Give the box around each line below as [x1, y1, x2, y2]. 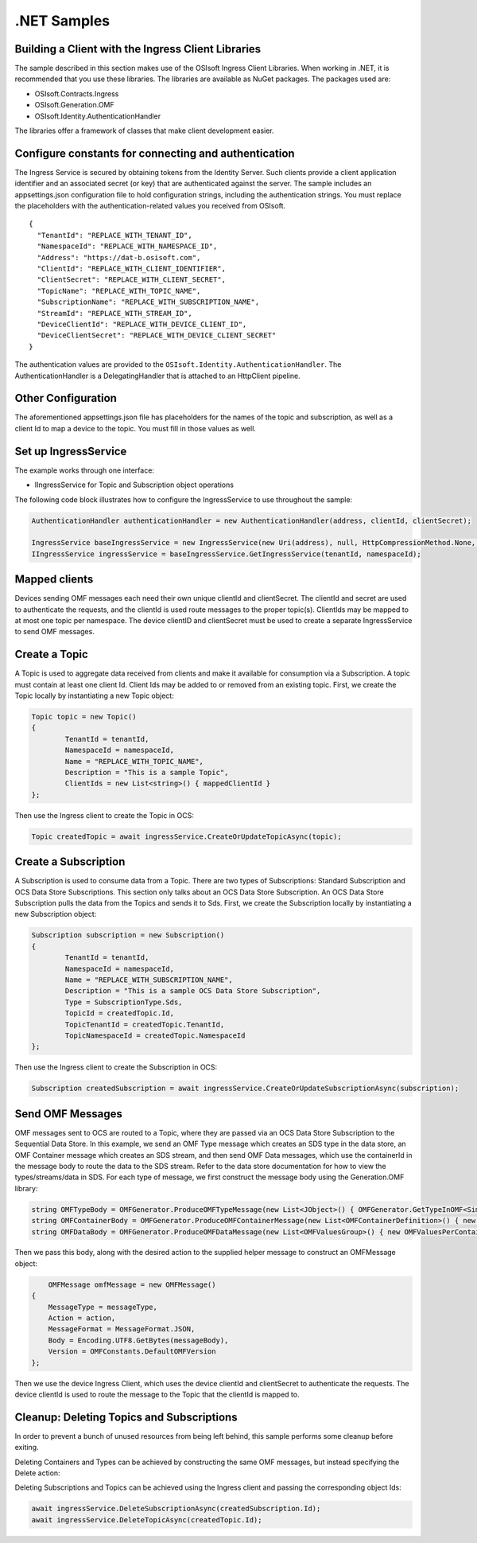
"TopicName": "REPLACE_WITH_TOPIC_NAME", [37, 286, 201, 295]
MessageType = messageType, [48, 1302, 158, 1311]
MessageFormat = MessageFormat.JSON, [48, 1325, 196, 1334]
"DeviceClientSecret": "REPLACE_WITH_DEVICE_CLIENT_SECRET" [37, 331, 277, 340]
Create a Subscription [14, 855, 126, 869]
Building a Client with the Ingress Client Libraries [14, 42, 262, 56]
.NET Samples [14, 12, 111, 29]
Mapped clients [14, 573, 94, 586]
